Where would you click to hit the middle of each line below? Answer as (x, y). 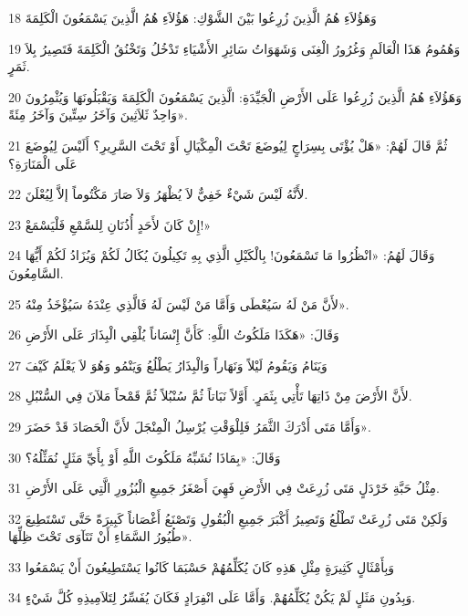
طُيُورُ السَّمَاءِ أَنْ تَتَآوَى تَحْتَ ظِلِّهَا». (100, 536)
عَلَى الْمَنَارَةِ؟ (43, 163)
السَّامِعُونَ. (36, 272)
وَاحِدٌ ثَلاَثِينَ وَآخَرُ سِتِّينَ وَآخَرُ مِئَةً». (98, 115)
